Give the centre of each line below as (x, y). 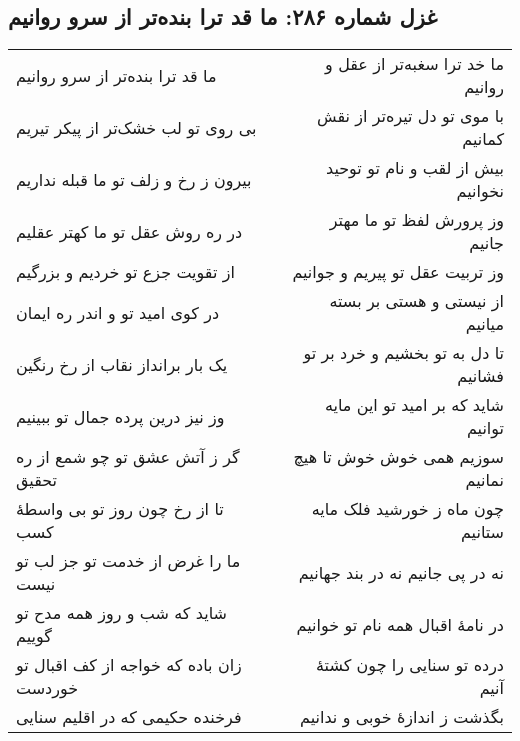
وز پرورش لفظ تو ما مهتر (416, 220)
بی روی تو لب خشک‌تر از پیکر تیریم (136, 127)
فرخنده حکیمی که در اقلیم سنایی (129, 717)
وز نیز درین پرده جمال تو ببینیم (120, 416)
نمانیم (484, 480)
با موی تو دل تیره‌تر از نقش (410, 116)
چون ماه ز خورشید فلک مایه (407, 509)
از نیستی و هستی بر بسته (416, 301)
